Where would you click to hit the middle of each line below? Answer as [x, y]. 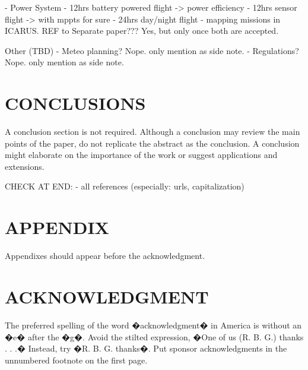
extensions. [25, 166]
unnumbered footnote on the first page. [76, 360]
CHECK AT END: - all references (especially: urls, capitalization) [125, 186]
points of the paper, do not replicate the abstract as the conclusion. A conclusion [152, 143]
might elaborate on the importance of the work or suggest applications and [141, 155]
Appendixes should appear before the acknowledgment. [105, 256]
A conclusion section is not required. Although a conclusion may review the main [153, 132]
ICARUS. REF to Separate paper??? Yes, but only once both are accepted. [142, 31]
